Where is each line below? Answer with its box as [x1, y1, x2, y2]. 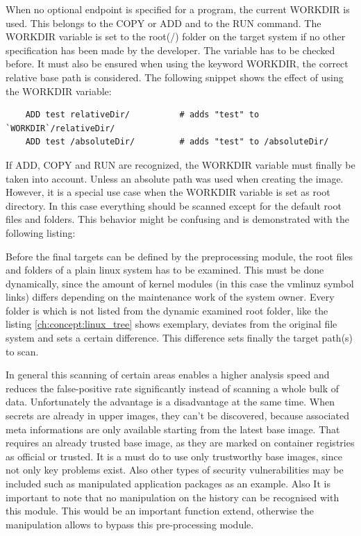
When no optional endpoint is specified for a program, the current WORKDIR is [6, 2, 350, 16]
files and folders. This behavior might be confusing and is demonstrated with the [6, 212, 349, 226]
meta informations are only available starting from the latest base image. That [6, 421, 340, 436]
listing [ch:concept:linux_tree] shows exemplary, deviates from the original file [6, 317, 337, 331]
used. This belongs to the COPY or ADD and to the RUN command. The [6, 15, 321, 30]
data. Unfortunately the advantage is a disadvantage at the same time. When [6, 394, 335, 409]
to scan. [6, 344, 39, 358]
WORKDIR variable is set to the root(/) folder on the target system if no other [6, 29, 346, 44]
